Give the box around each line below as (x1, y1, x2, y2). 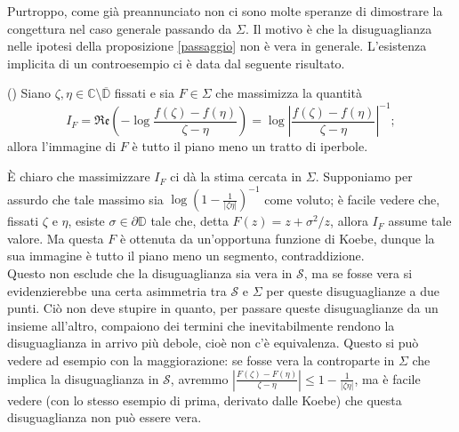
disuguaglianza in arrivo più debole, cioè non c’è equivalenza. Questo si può (7, 333, 419, 352)
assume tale (388, 212, 452, 230)
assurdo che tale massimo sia (7, 189, 164, 208)
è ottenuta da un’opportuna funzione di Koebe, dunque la (119, 228, 435, 247)
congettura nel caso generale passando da (7, 19, 232, 37)
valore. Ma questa (7, 228, 104, 247)
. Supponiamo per (315, 167, 413, 186)
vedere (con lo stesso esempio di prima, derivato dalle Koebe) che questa (7, 390, 402, 409)
